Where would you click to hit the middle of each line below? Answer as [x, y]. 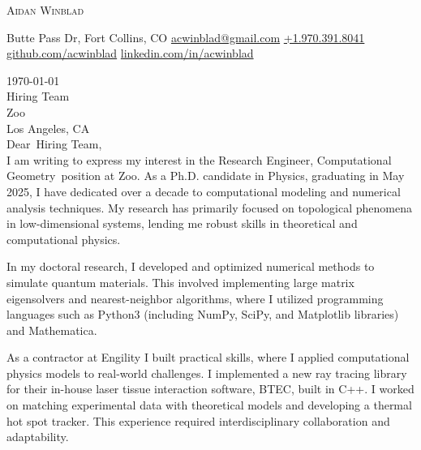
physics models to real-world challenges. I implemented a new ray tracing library [207, 373]
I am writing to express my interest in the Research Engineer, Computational [199, 159]
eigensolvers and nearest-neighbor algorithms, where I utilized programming [195, 298]
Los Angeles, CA [48, 128]
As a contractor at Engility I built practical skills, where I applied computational [208, 357]
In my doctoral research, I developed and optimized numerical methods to [191, 266]
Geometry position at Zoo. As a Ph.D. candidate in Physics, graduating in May [206, 176]
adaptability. [38, 437]
